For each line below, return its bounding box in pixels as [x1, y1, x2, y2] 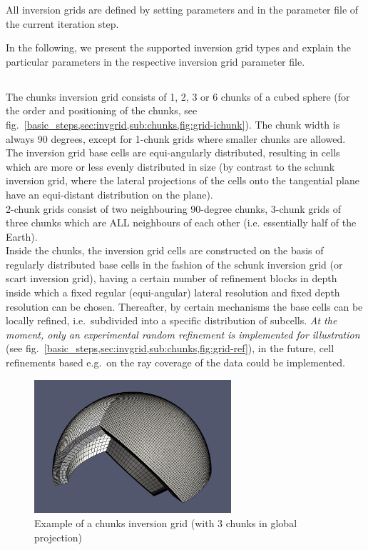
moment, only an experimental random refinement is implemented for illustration [6, 326, 360, 341]
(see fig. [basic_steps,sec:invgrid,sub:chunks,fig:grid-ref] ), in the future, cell [6, 341, 334, 356]
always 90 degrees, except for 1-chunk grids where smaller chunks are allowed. [6, 131, 346, 146]
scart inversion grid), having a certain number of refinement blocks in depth [6, 271, 337, 286]
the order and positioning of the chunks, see [6, 103, 198, 118]
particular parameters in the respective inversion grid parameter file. [6, 54, 305, 69]
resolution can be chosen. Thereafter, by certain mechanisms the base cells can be [6, 299, 363, 314]
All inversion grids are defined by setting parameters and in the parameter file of [6, 2, 359, 16]
